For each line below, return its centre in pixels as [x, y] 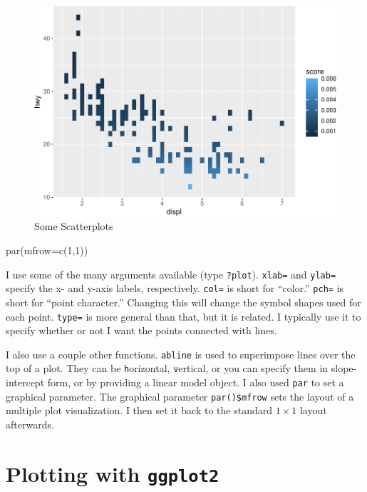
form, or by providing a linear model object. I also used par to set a [196, 382]
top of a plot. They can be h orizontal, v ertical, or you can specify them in [167, 368]
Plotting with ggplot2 [113, 473]
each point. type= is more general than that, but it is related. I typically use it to [183, 316]
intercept [25, 382]
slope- [344, 368]
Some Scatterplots [74, 226]
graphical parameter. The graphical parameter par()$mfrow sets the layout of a [180, 396]
